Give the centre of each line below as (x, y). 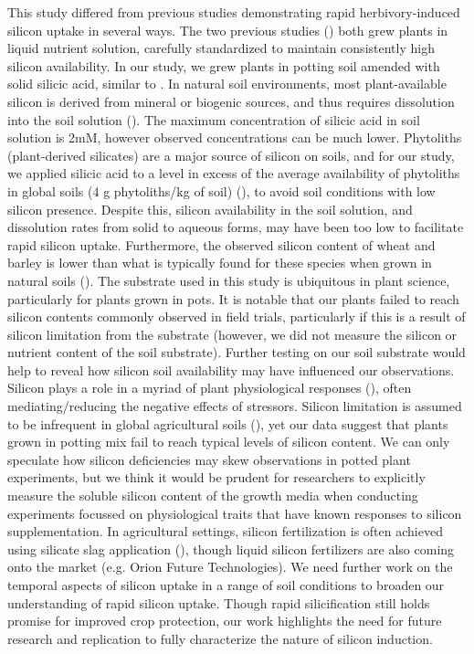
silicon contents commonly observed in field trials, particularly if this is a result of (237, 316)
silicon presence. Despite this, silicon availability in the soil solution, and (210, 209)
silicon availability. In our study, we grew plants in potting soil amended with (224, 65)
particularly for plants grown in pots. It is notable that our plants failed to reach (233, 298)
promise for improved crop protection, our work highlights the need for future (225, 621)
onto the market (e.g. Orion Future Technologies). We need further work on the (230, 567)
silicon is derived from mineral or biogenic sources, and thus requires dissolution (231, 101)
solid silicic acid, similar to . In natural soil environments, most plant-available (227, 84)
